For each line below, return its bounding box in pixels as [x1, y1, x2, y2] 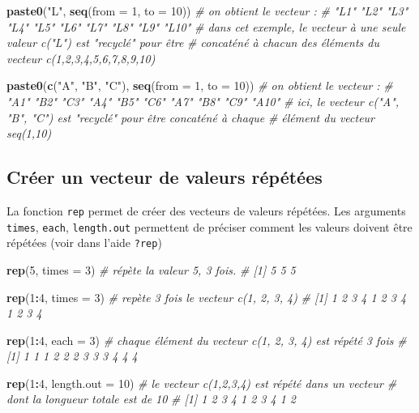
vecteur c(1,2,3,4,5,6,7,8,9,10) [6, 49, 156, 66]
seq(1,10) [6, 125, 52, 142]
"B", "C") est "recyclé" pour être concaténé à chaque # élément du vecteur [6, 109, 375, 126]
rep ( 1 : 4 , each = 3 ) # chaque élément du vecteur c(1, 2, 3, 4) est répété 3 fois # [6, 331, 407, 348]
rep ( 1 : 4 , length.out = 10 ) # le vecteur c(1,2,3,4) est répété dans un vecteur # [6, 374, 397, 391]
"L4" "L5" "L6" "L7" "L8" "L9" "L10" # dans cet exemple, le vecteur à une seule [6, 18, 406, 35]
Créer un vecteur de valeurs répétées [6, 164, 323, 189]
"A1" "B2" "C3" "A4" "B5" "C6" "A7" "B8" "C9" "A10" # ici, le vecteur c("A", [6, 92, 400, 109]
